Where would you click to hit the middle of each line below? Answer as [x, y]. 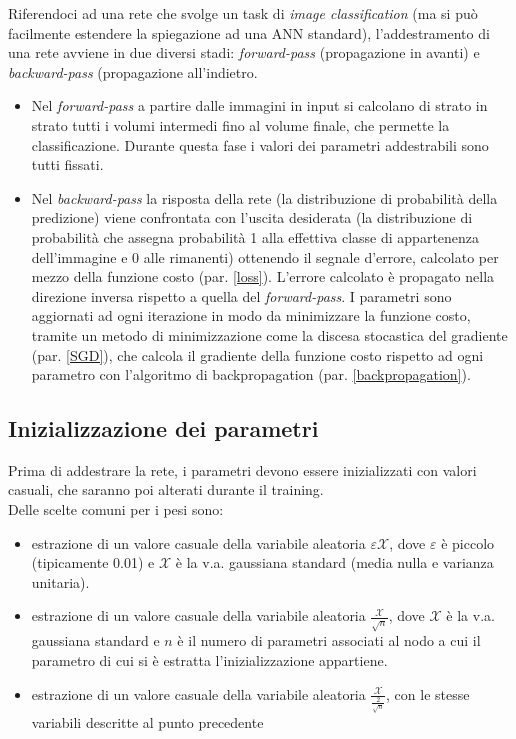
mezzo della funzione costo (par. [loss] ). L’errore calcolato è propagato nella [263, 276]
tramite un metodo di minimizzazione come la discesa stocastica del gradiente [269, 334]
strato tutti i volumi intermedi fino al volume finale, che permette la [240, 124]
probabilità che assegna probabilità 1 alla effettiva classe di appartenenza [255, 236]
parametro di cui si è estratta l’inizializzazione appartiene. [209, 660]
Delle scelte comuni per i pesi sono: [116, 509]
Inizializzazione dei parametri [163, 428]
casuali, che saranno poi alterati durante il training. [166, 489]
